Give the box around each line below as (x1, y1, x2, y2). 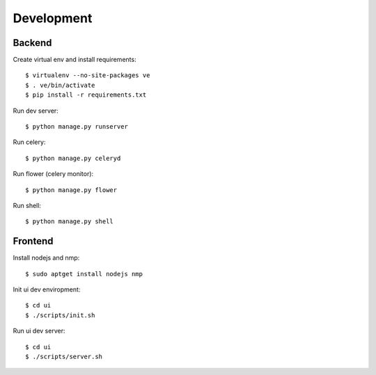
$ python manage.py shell (25, 218, 114, 225)
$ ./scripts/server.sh (25, 353, 103, 360)
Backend (13, 37, 52, 49)
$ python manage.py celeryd (25, 154, 121, 162)
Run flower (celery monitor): (13, 170, 94, 178)
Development (13, 10, 93, 26)
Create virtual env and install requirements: (13, 56, 136, 64)
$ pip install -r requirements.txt (25, 91, 147, 99)
